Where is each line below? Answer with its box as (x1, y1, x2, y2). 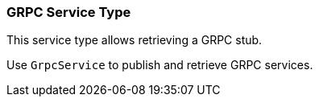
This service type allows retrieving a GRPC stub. (6, 33, 263, 47)
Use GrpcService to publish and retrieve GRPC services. (6, 58, 313, 72)
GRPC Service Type (6, 4, 131, 20)
